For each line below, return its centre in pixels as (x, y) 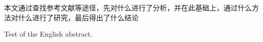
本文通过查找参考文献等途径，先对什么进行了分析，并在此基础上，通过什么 (128, 7)
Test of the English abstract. (48, 34)
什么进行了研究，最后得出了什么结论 (78, 17)
